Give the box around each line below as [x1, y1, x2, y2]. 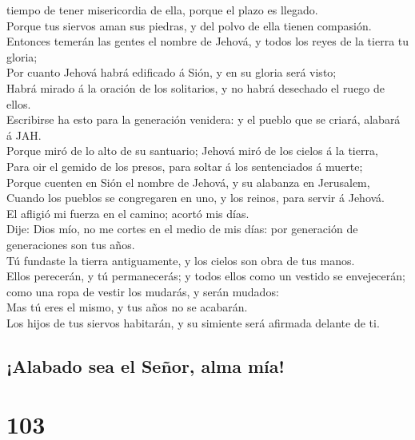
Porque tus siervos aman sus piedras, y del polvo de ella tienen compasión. [6, 17, 372, 34]
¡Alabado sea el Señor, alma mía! [6, 353, 285, 378]
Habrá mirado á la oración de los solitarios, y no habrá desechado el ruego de [6, 79, 385, 96]
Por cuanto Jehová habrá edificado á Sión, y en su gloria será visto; [6, 64, 337, 81]
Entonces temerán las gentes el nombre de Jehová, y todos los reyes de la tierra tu [6, 33, 409, 50]
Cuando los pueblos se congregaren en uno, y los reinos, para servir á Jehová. [6, 189, 385, 206]
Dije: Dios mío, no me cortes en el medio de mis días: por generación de [6, 220, 358, 237]
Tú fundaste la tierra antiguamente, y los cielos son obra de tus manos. [6, 252, 355, 268]
